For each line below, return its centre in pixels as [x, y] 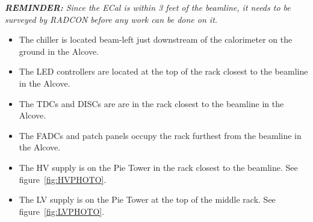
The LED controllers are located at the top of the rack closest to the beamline [163, 71]
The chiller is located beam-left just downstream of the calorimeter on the [156, 39]
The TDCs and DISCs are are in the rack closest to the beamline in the [151, 103]
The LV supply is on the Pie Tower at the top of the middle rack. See [147, 199]
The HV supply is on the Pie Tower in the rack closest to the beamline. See [158, 167]
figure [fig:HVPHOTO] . [63, 179]
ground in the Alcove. [59, 51]
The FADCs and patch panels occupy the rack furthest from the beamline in [160, 135]
